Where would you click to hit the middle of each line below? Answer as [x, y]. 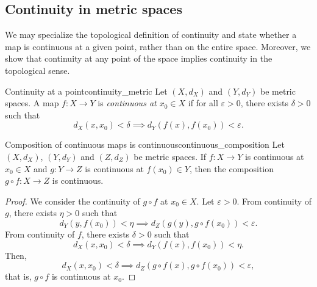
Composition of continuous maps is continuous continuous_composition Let [145, 144]
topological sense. [37, 70]
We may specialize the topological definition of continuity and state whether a [151, 35]
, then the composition [232, 168]
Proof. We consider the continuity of [73, 201]
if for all [203, 103]
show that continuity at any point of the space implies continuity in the [139, 58]
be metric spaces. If [170, 156]
